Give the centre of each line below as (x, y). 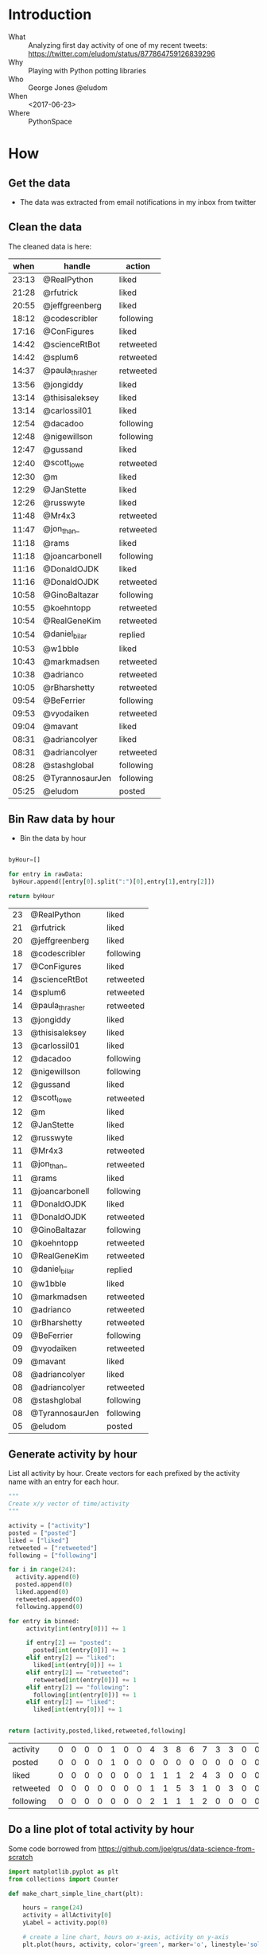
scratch (21, 1857)
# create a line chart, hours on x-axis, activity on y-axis (126, 1937)
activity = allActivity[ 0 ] (67, 1915)
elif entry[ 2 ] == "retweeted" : (77, 1672)
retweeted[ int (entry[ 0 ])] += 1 (85, 1680)
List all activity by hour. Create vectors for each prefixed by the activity (124, 1473)
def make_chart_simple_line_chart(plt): (76, 1893)
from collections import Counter (64, 1879)
